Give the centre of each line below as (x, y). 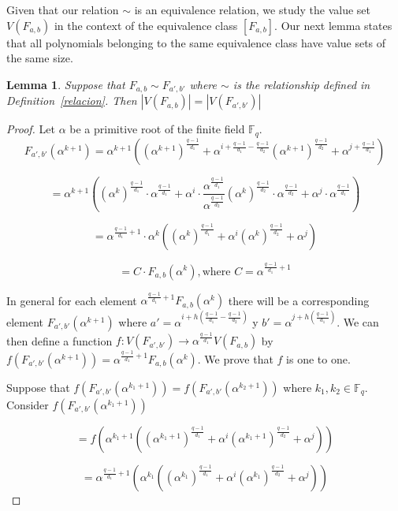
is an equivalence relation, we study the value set (252, 9)
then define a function (60, 340)
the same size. (40, 58)
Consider (28, 404)
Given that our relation (63, 9)
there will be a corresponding (299, 300)
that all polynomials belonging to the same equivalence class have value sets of (196, 42)
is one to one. (318, 358)
